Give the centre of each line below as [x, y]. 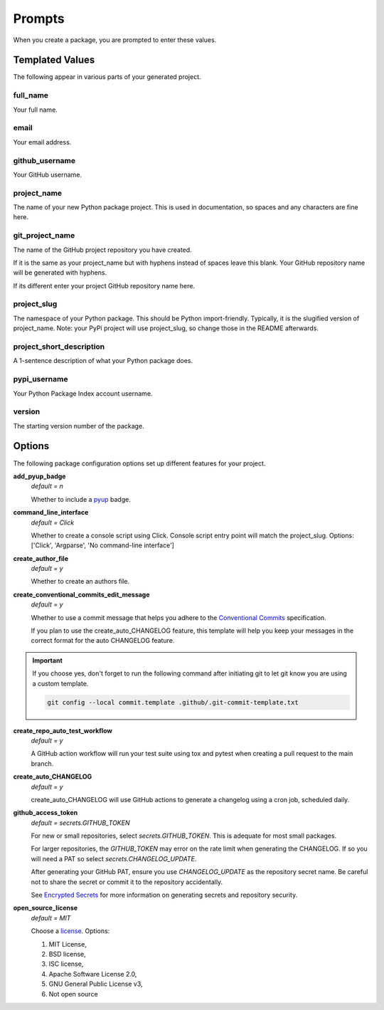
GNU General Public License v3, [96, 984]
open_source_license [46, 908]
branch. [42, 763]
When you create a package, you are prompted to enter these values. [115, 40]
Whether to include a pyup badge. [81, 499]
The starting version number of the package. [79, 426]
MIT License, [68, 944]
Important [48, 660]
